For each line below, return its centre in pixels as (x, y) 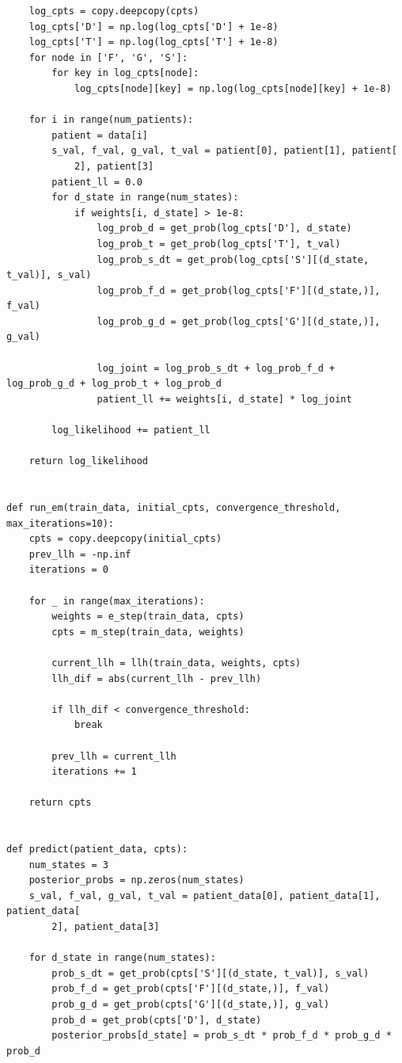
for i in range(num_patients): (111, 120)
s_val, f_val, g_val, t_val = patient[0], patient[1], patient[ (224, 151)
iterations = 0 (68, 570)
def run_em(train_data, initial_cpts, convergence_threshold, (174, 508)
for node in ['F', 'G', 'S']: (108, 57)
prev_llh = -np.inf (80, 554)
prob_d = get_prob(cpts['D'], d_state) (157, 1020)
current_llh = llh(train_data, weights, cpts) (176, 663)
